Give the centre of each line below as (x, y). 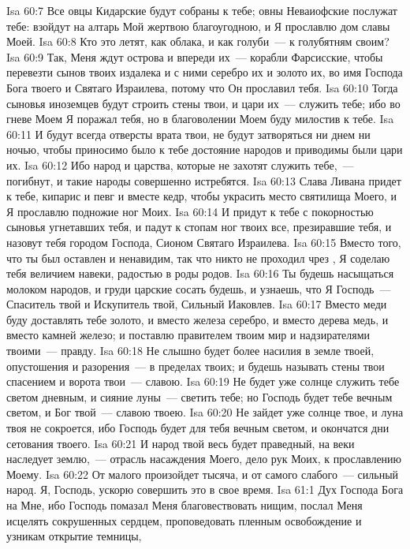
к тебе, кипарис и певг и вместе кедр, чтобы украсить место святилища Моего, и (202, 196)
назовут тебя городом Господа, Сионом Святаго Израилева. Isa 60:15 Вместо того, (204, 242)
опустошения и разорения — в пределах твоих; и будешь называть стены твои (196, 366)
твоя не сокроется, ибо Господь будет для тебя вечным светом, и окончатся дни (198, 428)
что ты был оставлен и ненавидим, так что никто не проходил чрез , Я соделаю (198, 258)
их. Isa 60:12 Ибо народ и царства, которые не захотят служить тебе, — (180, 164)
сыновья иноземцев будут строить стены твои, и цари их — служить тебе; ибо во (203, 103)
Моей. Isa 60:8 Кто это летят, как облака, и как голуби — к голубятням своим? (198, 41)
